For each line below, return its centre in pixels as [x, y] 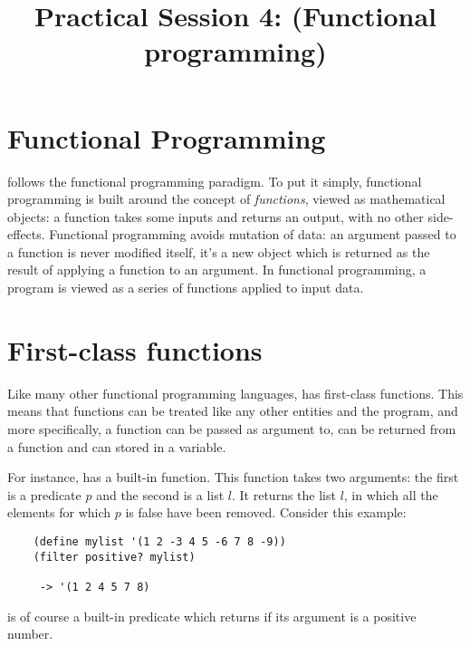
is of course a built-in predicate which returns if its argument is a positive [212, 616]
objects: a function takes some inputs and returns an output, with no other [216, 216]
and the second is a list [160, 494]
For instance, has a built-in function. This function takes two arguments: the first [233, 477]
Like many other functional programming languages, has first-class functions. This [235, 393]
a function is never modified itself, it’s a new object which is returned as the [219, 251]
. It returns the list [284, 494]
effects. [26, 234]
